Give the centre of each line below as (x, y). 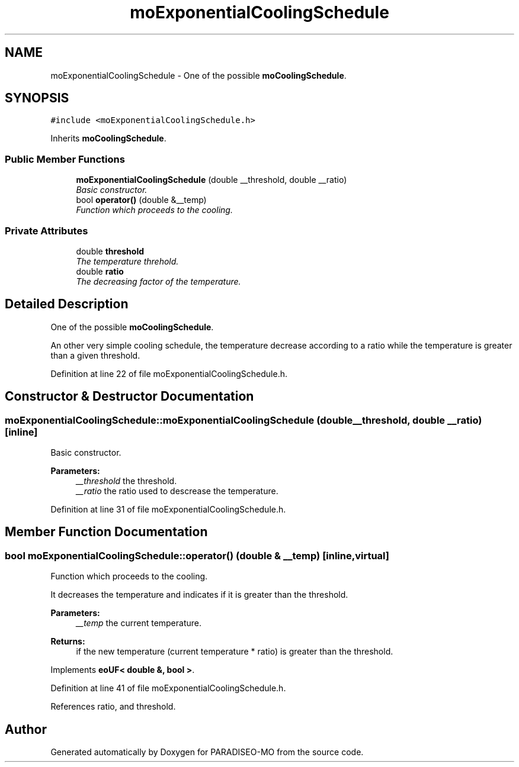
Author (26, 729)
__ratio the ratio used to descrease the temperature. (177, 491)
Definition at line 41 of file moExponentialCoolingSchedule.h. (168, 688)
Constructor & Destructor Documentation (129, 397)
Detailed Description (67, 304)
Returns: (68, 642)
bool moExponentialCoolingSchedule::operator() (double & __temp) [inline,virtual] (197, 555)
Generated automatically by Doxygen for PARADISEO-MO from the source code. (207, 752)
